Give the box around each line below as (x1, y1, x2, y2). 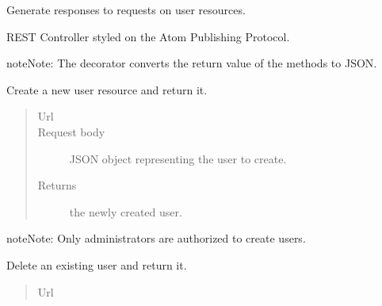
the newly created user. (69, 203, 182, 220)
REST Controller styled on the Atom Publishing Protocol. (6, 28, 290, 44)
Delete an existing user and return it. (6, 256, 187, 273)
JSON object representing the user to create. (69, 150, 287, 166)
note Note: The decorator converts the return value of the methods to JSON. (6, 55, 377, 71)
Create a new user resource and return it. (6, 81, 208, 98)
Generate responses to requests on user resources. (6, 2, 246, 17)
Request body (37, 123, 105, 140)
